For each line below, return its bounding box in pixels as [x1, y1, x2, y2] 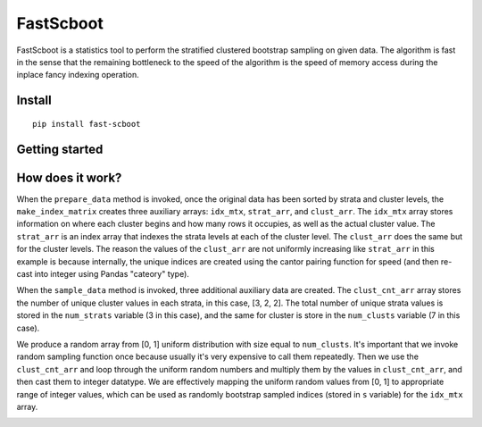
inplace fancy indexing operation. [16, 70, 140, 80]
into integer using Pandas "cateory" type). [34, 269, 189, 279]
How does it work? [16, 170, 122, 185]
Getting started [16, 141, 104, 156]
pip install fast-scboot [32, 119, 141, 129]
